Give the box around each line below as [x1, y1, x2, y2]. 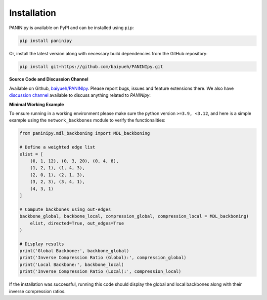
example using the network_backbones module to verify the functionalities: [9, 117, 166, 123]
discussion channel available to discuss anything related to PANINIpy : [9, 92, 151, 98]
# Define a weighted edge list [19, 145, 96, 150]
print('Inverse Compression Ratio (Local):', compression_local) [19, 269, 181, 274]
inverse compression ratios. [9, 288, 66, 294]
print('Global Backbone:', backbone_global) [19, 248, 130, 254]
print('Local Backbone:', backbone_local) [19, 262, 124, 267]
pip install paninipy [19, 37, 72, 43]
